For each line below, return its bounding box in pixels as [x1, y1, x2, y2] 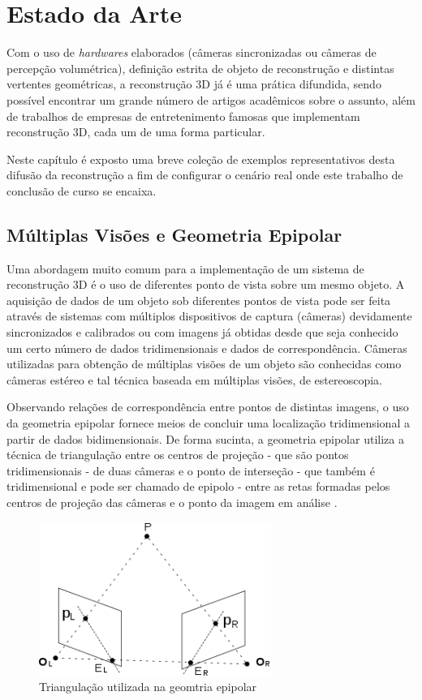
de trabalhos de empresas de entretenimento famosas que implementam [6, 107, 360, 124]
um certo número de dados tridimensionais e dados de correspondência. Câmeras [6, 339, 407, 356]
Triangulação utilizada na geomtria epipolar [39, 678, 257, 695]
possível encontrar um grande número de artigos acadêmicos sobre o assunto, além [6, 91, 416, 108]
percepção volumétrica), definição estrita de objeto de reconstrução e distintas [6, 59, 394, 76]
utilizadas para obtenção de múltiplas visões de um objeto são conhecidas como [6, 355, 402, 372]
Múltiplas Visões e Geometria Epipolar [6, 221, 342, 247]
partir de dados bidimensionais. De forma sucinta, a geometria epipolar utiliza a [6, 430, 404, 447]
